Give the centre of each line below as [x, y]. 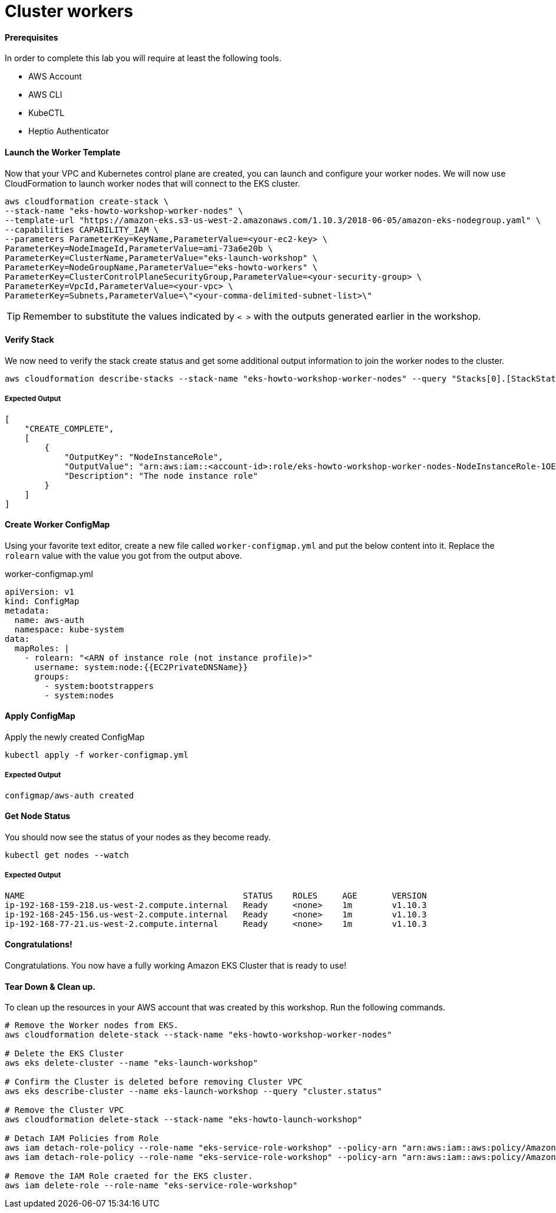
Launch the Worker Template [63, 152]
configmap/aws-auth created [69, 795]
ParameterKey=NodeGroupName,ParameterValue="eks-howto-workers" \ [161, 267]
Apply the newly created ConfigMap [75, 737]
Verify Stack [29, 340]
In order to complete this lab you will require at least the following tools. [143, 58]
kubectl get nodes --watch [67, 855]
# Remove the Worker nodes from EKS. [92, 1025]
